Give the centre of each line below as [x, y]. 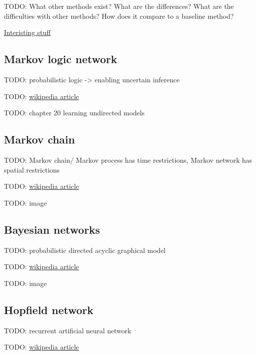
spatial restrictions [32, 169]
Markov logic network [61, 59]
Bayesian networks [52, 229]
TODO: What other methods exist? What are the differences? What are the [119, 6]
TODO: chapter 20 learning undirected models [74, 113]
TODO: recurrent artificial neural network [68, 330]
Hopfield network [49, 309]
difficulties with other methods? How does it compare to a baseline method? [119, 16]
